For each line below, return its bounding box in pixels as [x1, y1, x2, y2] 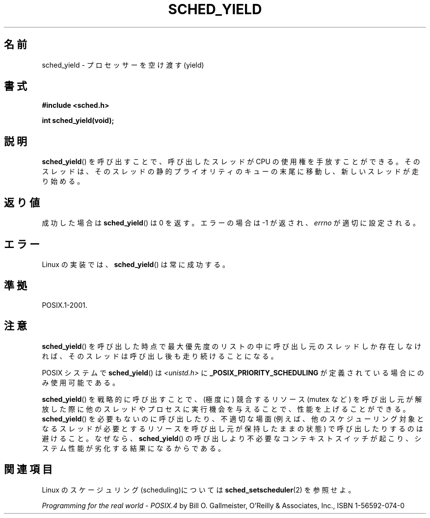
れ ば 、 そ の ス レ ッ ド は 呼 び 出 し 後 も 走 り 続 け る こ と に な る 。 [42, 351, 278, 360]
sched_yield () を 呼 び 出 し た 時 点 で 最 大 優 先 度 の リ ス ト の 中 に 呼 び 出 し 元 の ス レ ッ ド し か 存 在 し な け [42, 342, 422, 350]
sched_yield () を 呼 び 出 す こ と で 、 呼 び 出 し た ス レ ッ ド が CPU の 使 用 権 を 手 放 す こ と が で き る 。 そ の [42, 157, 420, 166]
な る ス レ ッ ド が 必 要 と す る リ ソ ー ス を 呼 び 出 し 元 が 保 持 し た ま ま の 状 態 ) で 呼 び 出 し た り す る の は [42, 424, 423, 433]
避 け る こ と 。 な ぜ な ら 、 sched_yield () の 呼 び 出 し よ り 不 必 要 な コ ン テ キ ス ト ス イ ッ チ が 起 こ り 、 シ [42, 434, 422, 443]
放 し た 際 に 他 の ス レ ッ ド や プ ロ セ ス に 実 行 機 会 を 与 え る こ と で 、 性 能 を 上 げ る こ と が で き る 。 [42, 404, 410, 413]
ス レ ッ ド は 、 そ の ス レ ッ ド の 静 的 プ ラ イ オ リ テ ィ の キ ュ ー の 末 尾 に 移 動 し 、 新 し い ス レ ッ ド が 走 [42, 167, 419, 176]
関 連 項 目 [4, 463, 53, 476]
